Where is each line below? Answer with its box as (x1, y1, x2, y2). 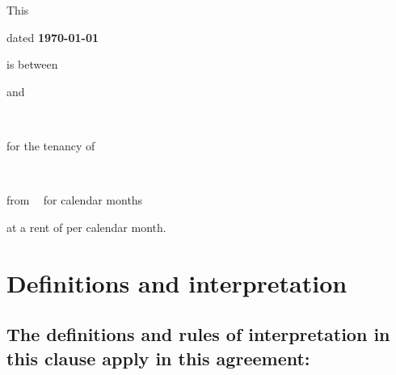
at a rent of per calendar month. (6, 218, 166, 235)
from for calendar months (6, 192, 143, 209)
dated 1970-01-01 (6, 28, 99, 45)
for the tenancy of (6, 137, 95, 154)
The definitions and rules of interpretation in (6, 322, 390, 347)
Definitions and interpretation (6, 266, 348, 299)
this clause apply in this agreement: (6, 345, 310, 370)
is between (6, 56, 58, 73)
